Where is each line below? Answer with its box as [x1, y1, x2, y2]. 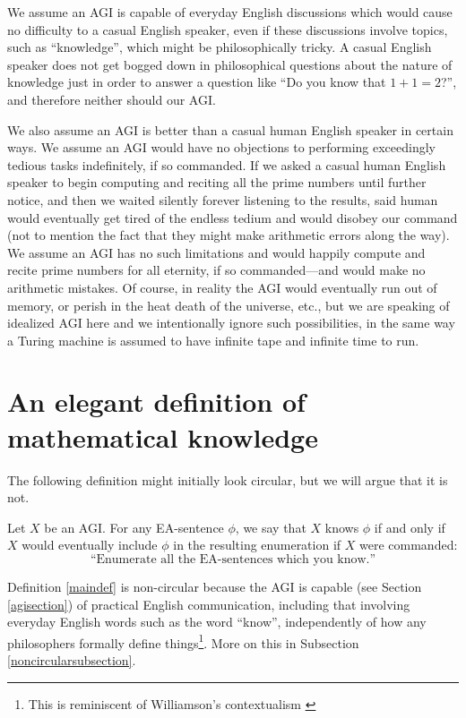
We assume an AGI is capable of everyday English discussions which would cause [7, 3, 453, 21]
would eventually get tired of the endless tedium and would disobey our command [7, 208, 458, 227]
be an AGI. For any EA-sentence [44, 517, 224, 536]
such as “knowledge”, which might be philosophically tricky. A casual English [7, 38, 432, 56]
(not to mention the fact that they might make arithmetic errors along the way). [7, 226, 450, 244]
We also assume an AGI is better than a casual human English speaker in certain [7, 120, 453, 139]
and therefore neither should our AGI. [7, 90, 216, 108]
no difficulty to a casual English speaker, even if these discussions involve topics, [7, 20, 448, 38]
